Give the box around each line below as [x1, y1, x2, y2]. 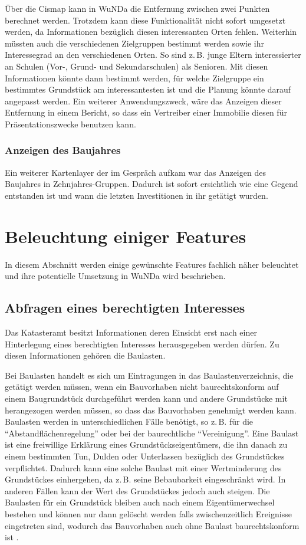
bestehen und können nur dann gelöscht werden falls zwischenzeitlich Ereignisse [5, 507, 292, 520]
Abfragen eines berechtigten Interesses [5, 298, 245, 317]
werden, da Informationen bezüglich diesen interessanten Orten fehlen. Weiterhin [5, 25, 297, 38]
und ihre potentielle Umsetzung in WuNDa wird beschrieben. [5, 270, 226, 282]
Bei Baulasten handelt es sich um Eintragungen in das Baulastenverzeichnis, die [5, 369, 294, 381]
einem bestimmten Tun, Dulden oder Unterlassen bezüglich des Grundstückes [5, 449, 285, 462]
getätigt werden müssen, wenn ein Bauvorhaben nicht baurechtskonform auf [5, 380, 279, 393]
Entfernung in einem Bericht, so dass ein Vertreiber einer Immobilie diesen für [5, 106, 287, 119]
